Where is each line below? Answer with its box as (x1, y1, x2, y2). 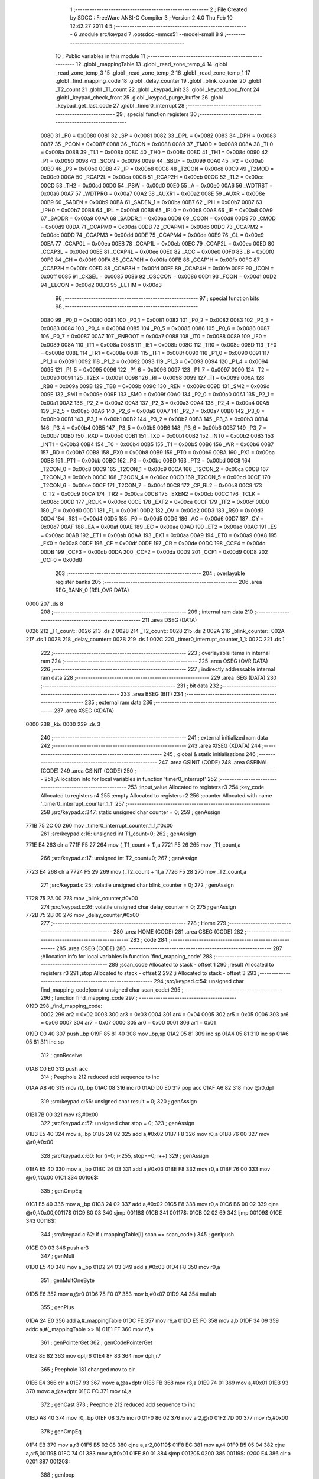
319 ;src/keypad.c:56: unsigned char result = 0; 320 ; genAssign (40, 1097, 197, 1105)
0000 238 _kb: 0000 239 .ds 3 (25, 721, 100, 728)
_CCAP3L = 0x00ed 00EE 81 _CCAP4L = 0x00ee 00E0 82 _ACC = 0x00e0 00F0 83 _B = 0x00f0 (40, 248, 275, 255)
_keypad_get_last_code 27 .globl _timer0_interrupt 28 (55, 102, 185, 109)
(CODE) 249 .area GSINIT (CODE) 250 (40, 767, 134, 774)
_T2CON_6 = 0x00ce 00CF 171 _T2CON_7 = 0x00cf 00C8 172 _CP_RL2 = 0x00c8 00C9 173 (40, 482, 262, 489)
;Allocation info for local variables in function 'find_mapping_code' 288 (40, 953, 213, 960)
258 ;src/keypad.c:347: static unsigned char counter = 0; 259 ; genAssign (40, 808, 221, 816)
